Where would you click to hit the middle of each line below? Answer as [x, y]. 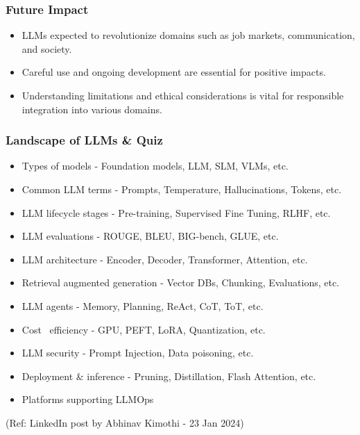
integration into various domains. [92, 109]
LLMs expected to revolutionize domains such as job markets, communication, [188, 35]
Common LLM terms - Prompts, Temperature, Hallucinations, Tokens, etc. [182, 189]
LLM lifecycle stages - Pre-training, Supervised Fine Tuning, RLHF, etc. [176, 212]
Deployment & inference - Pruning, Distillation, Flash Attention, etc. [169, 376]
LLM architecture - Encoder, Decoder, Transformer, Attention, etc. [165, 259]
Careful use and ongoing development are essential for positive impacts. [174, 72]
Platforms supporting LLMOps [88, 399]
